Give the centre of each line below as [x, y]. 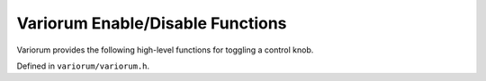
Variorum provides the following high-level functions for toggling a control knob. [165, 50]
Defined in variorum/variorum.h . [83, 66]
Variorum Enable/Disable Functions [152, 23]
